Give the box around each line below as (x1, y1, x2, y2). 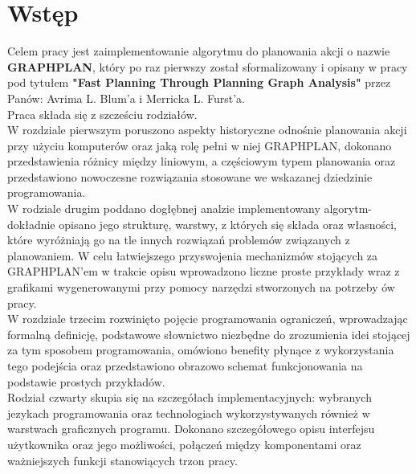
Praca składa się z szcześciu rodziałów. (7, 105, 198, 122)
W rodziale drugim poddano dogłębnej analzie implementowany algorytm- (7, 200, 373, 217)
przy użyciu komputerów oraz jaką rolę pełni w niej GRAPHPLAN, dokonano (7, 137, 392, 153)
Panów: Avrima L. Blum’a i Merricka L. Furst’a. (7, 89, 246, 106)
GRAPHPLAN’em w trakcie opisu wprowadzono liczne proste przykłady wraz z (7, 263, 400, 280)
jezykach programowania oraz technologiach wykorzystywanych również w (7, 404, 370, 421)
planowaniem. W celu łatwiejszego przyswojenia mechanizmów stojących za (7, 247, 378, 264)
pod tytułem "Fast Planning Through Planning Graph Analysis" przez (7, 74, 391, 91)
